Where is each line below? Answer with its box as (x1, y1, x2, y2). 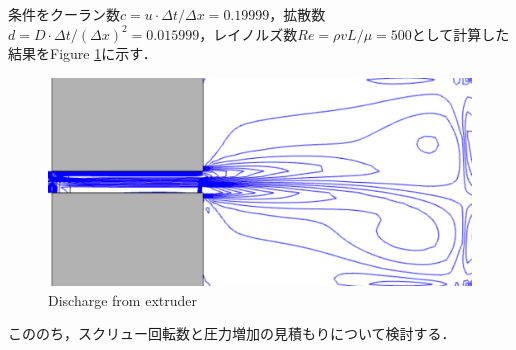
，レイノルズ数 (199, 23, 298, 44)
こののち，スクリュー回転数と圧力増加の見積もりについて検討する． (8, 323, 456, 344)
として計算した (411, 23, 510, 44)
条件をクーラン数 (8, 4, 120, 24)
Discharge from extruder (48, 289, 197, 310)
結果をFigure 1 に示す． (8, 43, 157, 64)
